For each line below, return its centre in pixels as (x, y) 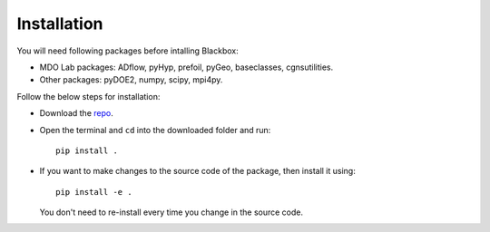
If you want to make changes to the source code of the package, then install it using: (197, 171)
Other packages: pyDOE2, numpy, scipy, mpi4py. (131, 80)
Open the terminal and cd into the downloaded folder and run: (155, 130)
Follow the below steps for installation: (88, 96)
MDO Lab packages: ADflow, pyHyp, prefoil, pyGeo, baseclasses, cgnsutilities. (186, 67)
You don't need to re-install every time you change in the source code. (171, 212)
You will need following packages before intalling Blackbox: (128, 51)
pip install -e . (94, 192)
